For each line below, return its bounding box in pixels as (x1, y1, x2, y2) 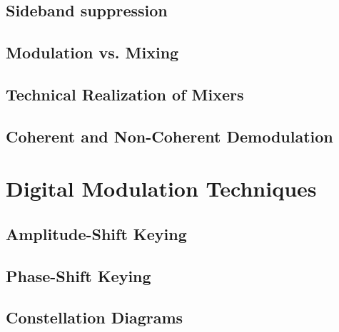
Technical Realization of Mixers (6, 83, 244, 105)
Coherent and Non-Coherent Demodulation (6, 125, 333, 147)
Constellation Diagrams (6, 306, 183, 328)
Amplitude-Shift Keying (6, 222, 187, 244)
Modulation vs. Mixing (6, 41, 179, 63)
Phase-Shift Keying (6, 264, 151, 286)
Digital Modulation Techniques (6, 174, 317, 203)
